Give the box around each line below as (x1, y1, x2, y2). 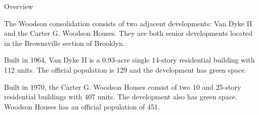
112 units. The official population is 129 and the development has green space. (4, 64, 247, 75)
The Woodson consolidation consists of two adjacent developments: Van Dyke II (4, 18, 252, 28)
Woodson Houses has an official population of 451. (4, 101, 160, 111)
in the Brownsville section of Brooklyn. (4, 37, 125, 48)
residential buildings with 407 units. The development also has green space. (4, 91, 237, 102)
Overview (4, 1, 33, 11)
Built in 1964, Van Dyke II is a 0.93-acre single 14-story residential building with (4, 54, 255, 65)
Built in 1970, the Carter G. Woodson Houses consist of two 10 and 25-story (4, 81, 241, 92)
